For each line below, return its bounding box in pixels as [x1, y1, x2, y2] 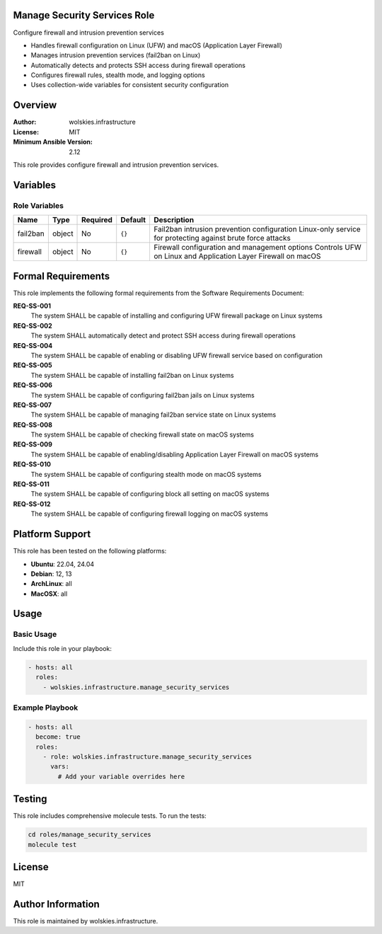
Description [153, 215, 195, 225]
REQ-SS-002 [13, 321, 52, 330]
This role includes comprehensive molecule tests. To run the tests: [13, 812, 207, 820]
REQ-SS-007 [13, 400, 52, 409]
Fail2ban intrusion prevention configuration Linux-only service [153, 224, 361, 234]
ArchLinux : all [30, 580, 72, 588]
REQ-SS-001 [13, 301, 51, 310]
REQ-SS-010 [13, 460, 51, 468]
